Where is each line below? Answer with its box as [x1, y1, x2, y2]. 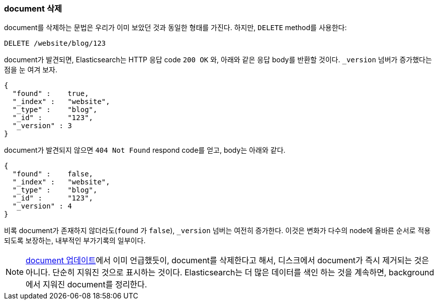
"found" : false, [12, 170, 94, 178]
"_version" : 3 [12, 122, 72, 130]
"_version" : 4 [12, 202, 72, 211]
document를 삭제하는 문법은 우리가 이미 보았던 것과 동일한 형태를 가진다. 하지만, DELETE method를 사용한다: [4, 23, 347, 32]
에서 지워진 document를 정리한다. [26, 279, 147, 290]
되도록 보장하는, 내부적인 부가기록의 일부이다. [4, 236, 146, 245]
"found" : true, [12, 89, 89, 98]
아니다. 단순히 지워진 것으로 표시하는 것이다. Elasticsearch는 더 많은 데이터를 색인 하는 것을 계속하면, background [26, 267, 434, 278]
